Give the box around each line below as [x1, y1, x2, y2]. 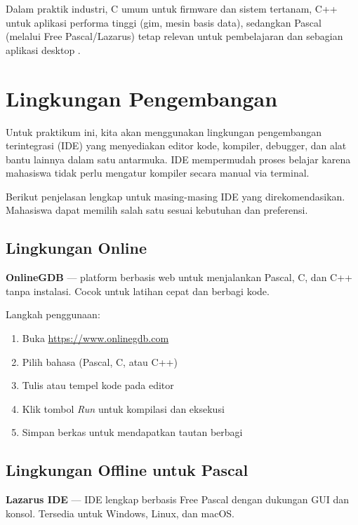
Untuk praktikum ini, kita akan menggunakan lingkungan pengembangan [6, 124, 322, 139]
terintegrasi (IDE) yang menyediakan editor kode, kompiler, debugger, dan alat [6, 138, 347, 153]
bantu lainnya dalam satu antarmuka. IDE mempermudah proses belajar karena [6, 151, 351, 166]
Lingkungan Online [6, 237, 147, 259]
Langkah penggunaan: [6, 307, 100, 322]
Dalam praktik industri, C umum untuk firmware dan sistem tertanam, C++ [6, 1, 338, 15]
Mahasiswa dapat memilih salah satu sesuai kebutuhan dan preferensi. [6, 203, 308, 217]
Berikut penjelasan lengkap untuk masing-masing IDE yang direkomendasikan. [6, 189, 345, 203]
